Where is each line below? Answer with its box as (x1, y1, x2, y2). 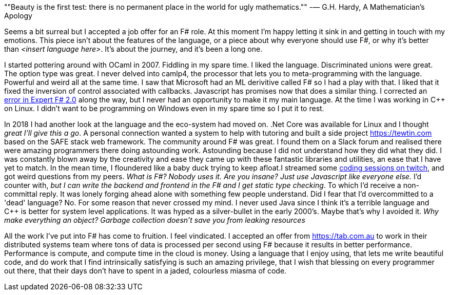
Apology (4, 11, 32, 20)
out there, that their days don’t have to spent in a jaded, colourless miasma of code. (4, 266, 287, 275)
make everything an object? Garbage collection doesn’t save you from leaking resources (4, 216, 305, 224)
